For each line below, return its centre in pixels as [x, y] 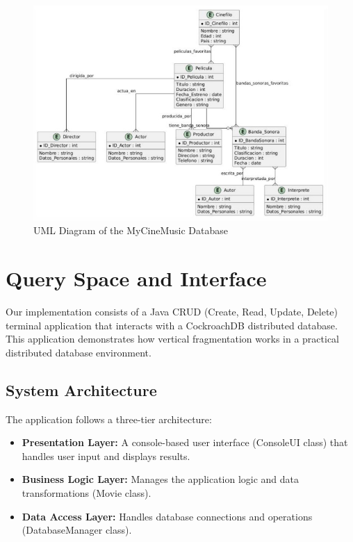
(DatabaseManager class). [77, 530]
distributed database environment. [79, 352]
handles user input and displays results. [106, 455]
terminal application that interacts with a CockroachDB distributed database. [172, 325]
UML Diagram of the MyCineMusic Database [131, 230]
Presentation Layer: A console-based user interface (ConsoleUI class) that [185, 442]
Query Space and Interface [136, 278]
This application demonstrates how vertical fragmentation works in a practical [173, 339]
